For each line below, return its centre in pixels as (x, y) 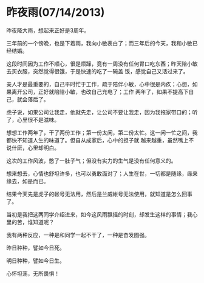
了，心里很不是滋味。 (33, 119)
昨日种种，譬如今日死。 (36, 248)
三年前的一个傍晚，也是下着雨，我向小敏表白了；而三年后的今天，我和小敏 (99, 43)
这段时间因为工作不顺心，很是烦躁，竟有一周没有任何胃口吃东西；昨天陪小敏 (102, 64)
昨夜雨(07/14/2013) (56, 12)
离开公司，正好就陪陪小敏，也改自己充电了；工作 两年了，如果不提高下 (100, 92)
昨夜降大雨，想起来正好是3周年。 (48, 30)
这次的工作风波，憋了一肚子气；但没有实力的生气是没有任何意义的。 (91, 161)
